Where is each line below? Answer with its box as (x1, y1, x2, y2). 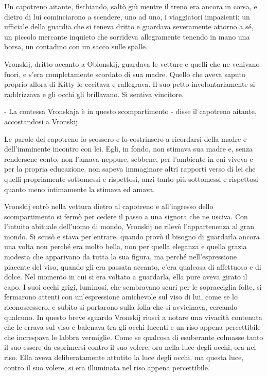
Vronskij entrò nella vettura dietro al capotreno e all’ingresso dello (4, 201, 213, 212)
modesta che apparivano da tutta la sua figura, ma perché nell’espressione (4, 251, 237, 262)
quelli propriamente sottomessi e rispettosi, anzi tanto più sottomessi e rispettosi (4, 173, 258, 184)
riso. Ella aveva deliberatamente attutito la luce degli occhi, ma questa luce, (4, 352, 244, 362)
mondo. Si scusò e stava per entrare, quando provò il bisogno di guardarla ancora (4, 231, 260, 241)
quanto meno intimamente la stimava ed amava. (4, 183, 155, 194)
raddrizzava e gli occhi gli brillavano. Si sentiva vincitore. (4, 88, 184, 99)
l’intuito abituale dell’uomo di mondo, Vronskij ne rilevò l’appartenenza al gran (4, 221, 255, 232)
